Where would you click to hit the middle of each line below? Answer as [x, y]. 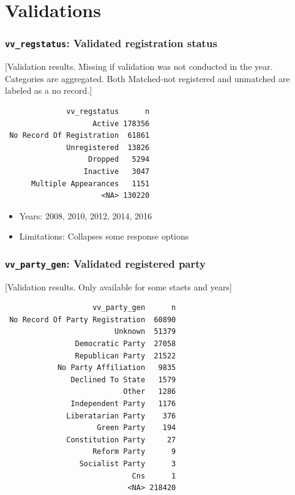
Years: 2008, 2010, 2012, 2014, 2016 [86, 215]
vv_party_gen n [134, 308]
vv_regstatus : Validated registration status [111, 43]
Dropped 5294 [119, 160]
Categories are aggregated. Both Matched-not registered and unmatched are [147, 78]
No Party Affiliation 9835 [117, 368]
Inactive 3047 [117, 171]
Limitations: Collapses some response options [104, 236]
